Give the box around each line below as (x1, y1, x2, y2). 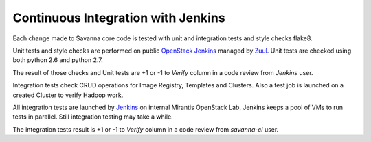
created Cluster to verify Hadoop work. (12, 91, 124, 99)
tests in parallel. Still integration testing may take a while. (12, 113, 173, 121)
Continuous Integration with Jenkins (12, 10, 226, 25)
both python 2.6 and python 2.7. (12, 56, 103, 64)
